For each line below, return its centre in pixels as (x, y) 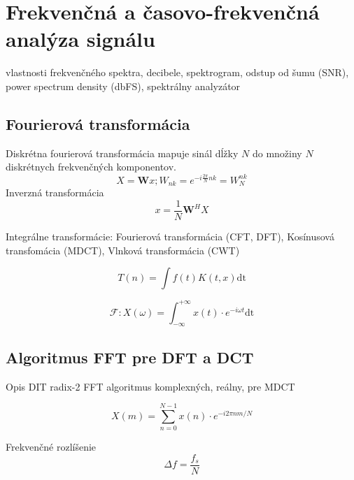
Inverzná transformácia (55, 192)
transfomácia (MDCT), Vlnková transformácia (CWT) (123, 250)
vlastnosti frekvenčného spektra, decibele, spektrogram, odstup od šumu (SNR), (177, 72)
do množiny (277, 153)
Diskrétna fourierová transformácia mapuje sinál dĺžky (122, 153)
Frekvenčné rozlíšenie (51, 447)
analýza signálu (80, 39)
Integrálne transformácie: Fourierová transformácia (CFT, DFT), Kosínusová (170, 236)
